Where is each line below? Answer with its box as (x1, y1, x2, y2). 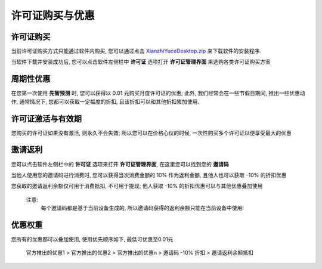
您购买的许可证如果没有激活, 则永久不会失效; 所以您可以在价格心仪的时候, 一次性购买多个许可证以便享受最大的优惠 (11, 129, 292, 137)
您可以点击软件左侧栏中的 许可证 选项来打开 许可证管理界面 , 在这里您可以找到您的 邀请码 (11, 160, 229, 168)
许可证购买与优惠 (11, 9, 95, 22)
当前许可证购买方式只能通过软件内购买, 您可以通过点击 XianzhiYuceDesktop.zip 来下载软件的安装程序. (11, 48, 262, 55)
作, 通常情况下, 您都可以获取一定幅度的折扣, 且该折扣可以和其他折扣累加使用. (11, 98, 199, 105)
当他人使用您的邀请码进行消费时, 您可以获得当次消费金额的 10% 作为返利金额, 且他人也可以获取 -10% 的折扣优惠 (11, 171, 287, 178)
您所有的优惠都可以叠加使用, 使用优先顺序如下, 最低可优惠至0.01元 (11, 236, 174, 243)
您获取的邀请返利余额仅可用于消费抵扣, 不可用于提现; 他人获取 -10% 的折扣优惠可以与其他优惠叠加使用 (11, 183, 263, 190)
